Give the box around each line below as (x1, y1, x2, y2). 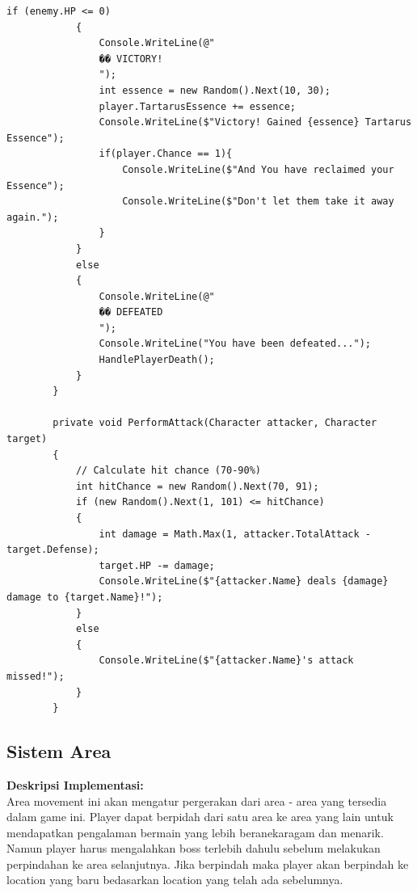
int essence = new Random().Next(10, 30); (99, 84, 331, 96)
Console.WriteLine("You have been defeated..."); (99, 338, 372, 350)
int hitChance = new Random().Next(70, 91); (75, 480, 319, 492)
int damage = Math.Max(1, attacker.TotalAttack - (99, 528, 372, 540)
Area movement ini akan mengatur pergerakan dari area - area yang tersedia (6, 792, 387, 809)
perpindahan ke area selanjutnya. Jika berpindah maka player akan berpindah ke (6, 855, 409, 872)
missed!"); (6, 670, 65, 682)
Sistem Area (6, 739, 112, 764)
